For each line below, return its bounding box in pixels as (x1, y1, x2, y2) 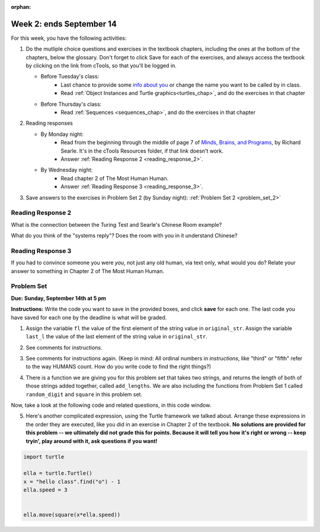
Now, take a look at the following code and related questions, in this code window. (11, 401, 212, 409)
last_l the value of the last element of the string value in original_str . (25, 333, 207, 340)
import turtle (23, 453, 65, 460)
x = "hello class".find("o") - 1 (23, 478, 121, 485)
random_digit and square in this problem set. (25, 391, 142, 398)
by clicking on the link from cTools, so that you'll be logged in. (25, 62, 177, 69)
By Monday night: (40, 131, 84, 138)
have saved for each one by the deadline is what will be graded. (11, 313, 167, 321)
